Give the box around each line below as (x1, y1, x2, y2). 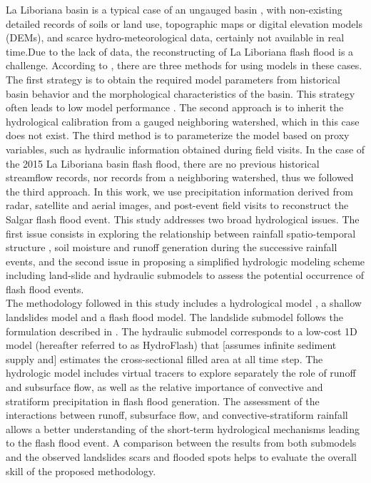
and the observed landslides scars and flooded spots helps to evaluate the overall (6, 449, 357, 464)
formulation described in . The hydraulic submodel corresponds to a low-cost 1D (6, 323, 357, 338)
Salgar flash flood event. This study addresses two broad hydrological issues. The (6, 211, 360, 226)
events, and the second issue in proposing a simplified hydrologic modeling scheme (6, 253, 365, 268)
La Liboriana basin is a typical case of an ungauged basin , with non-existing (6, 2, 342, 16)
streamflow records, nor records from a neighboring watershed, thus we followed (6, 170, 354, 185)
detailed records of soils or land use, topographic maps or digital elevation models (6, 16, 362, 31)
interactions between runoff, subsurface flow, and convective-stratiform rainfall (6, 407, 348, 422)
